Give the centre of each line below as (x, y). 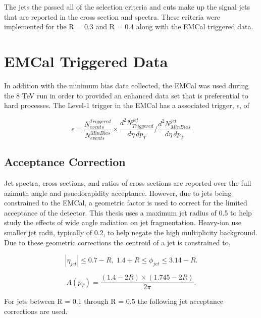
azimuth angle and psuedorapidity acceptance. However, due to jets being (118, 193)
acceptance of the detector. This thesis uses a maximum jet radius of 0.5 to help (128, 212)
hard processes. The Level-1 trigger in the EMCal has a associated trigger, (119, 105)
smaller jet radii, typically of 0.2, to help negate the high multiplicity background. (131, 232)
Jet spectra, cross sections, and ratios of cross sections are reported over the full (128, 182)
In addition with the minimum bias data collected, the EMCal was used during (126, 85)
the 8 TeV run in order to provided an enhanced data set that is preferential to (126, 95)
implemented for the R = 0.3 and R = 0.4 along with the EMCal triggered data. (129, 26)
